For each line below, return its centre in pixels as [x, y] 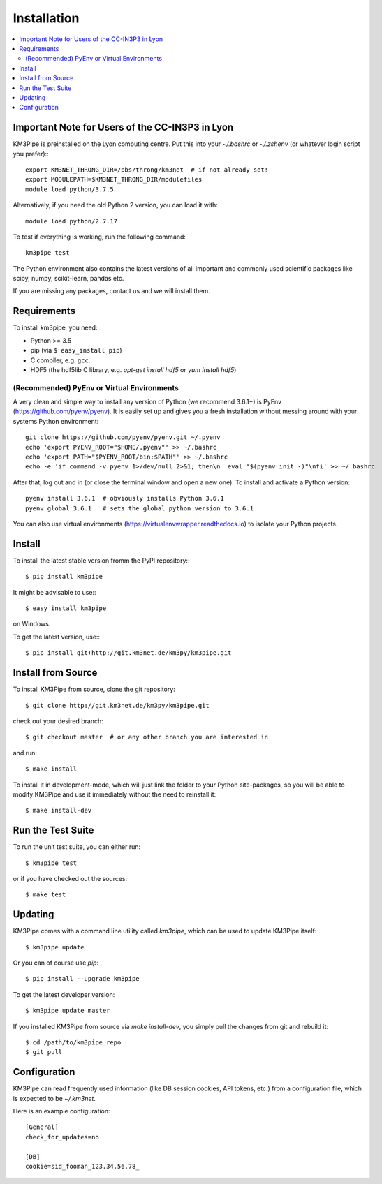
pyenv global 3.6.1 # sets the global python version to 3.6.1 [140, 508]
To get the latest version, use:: [57, 637]
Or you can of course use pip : [56, 963]
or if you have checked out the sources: [70, 878]
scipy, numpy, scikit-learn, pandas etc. [68, 279]
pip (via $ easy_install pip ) [76, 350]
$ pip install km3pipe [64, 577]
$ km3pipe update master [68, 1011]
